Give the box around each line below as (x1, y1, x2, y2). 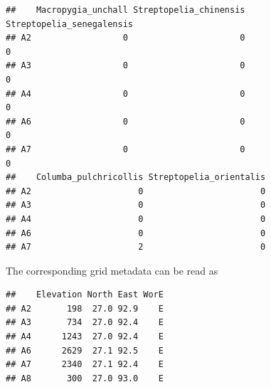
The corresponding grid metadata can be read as (6, 263, 218, 277)
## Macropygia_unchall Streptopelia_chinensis (6, 5, 245, 15)
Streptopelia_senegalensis (6, 18, 133, 29)
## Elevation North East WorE (6, 290, 164, 300)
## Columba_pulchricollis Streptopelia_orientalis (6, 172, 266, 183)
